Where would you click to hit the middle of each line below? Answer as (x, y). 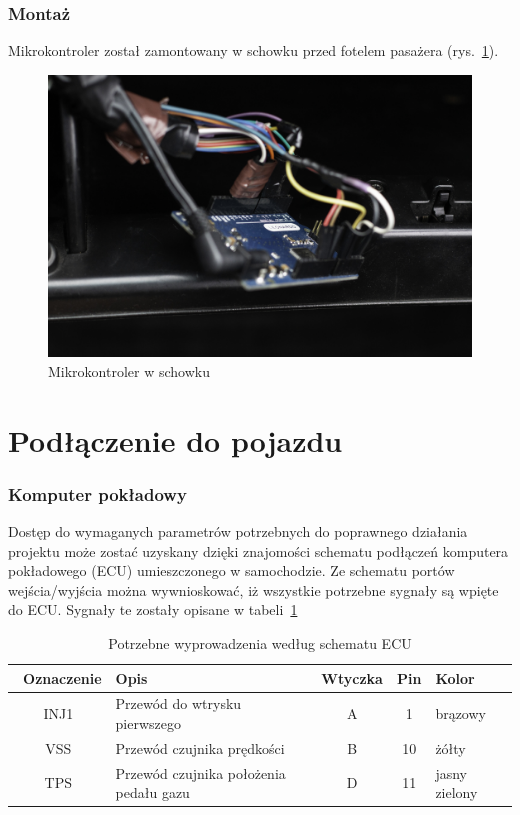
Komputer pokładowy (97, 493)
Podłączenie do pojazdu (175, 439)
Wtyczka (352, 677)
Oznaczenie (62, 677)
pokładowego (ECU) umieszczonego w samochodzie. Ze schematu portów (231, 570)
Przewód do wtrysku (178, 703)
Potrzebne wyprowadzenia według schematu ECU (260, 642)
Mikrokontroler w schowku (129, 370)
